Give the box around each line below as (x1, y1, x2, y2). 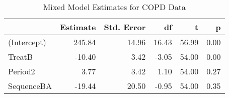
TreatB (8, 51, 33, 62)
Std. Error (104, 21, 146, 33)
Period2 (8, 65, 35, 77)
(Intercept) (8, 36, 46, 48)
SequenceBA (8, 80, 52, 91)
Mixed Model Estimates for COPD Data (43, 1, 186, 13)
